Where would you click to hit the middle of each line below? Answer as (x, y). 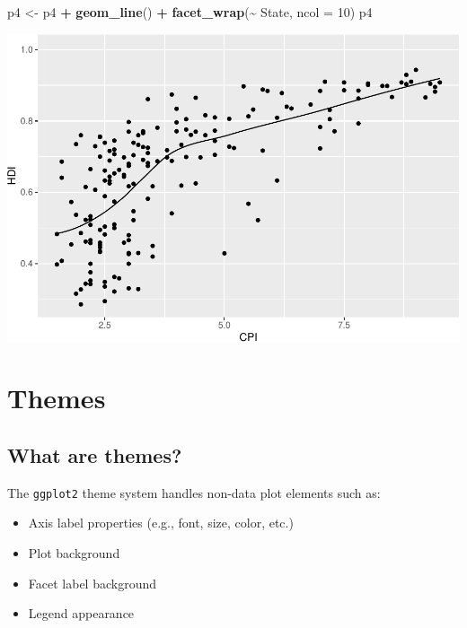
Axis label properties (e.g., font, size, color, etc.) (161, 523)
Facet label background (92, 583)
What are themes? (95, 454)
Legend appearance (81, 613)
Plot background (74, 553)
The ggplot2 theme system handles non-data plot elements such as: (194, 492)
